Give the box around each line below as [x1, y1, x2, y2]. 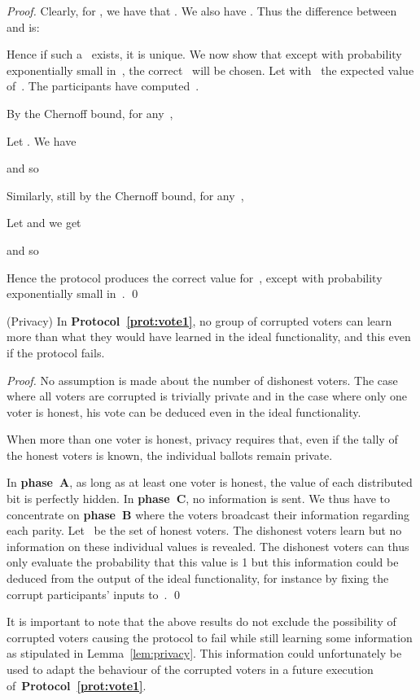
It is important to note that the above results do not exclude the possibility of [7, 613, 396, 630]
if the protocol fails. [7, 343, 105, 361]
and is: [7, 18, 40, 35]
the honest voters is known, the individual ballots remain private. [7, 446, 333, 463]
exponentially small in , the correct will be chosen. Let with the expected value [7, 61, 414, 78]
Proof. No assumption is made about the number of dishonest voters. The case [7, 371, 398, 388]
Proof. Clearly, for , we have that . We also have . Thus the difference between [7, 2, 397, 19]
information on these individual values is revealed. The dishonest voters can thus [7, 537, 409, 554]
